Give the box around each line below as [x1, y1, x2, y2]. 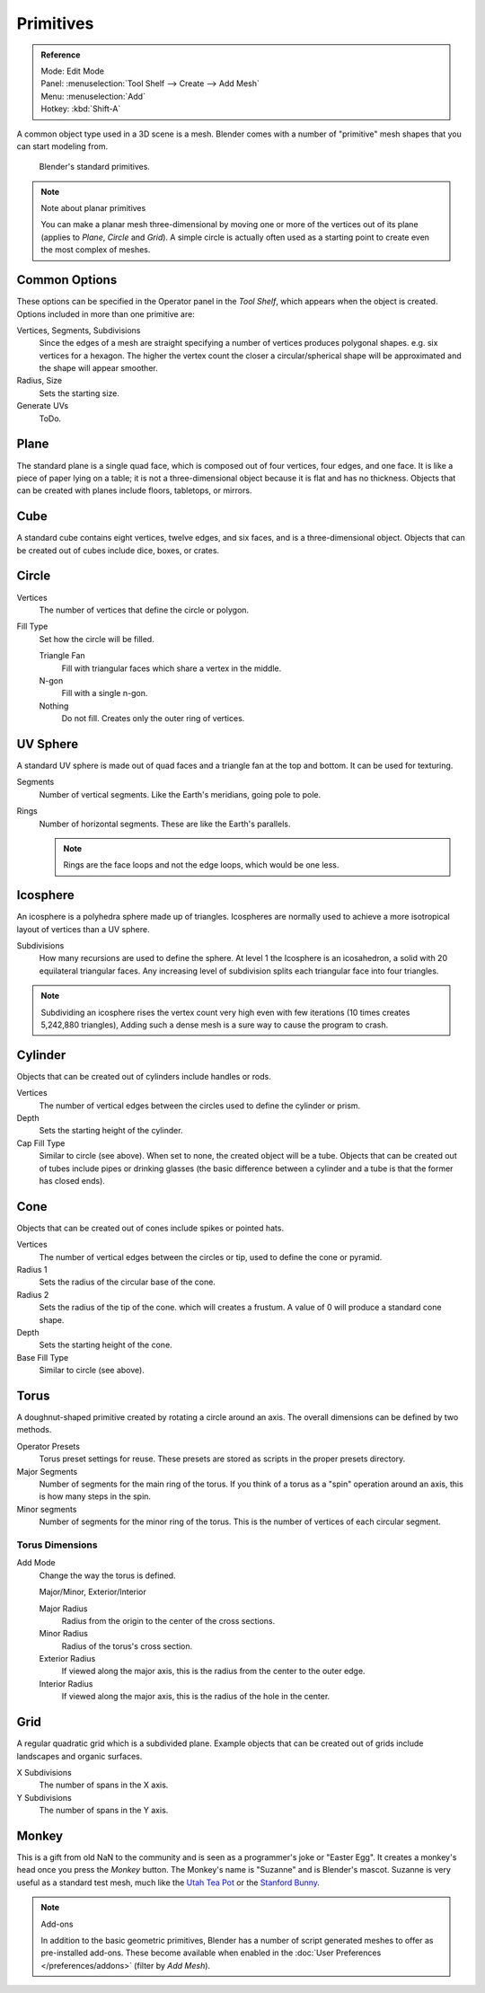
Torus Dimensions [16, 1539, 98, 1551]
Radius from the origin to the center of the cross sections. [61, 1615, 276, 1626]
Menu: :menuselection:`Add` [40, 91, 145, 101]
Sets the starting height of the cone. [39, 1339, 172, 1351]
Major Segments [16, 1466, 78, 1477]
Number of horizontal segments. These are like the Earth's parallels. [39, 818, 291, 829]
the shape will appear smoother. [39, 363, 158, 374]
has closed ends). [39, 1175, 105, 1186]
